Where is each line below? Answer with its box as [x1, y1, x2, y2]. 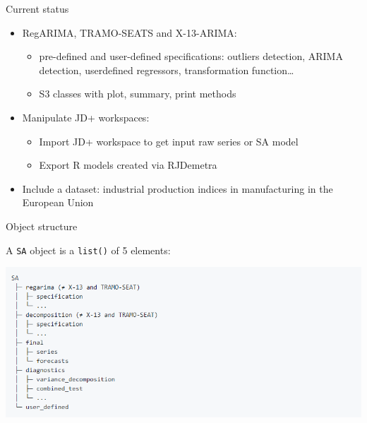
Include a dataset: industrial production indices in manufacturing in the [22, 181, 333, 196]
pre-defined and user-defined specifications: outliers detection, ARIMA [39, 49, 343, 64]
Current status [6, 1, 69, 16]
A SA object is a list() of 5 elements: [6, 242, 171, 257]
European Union [22, 195, 94, 210]
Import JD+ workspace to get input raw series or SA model [39, 133, 299, 148]
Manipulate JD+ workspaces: [22, 109, 150, 124]
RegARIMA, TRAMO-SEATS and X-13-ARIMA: [22, 25, 237, 40]
